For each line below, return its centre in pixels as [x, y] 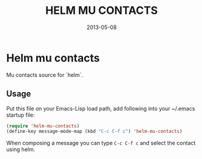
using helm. [21, 149]
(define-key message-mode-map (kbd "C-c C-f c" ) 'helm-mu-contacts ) [94, 131]
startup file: [21, 115]
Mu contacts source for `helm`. [45, 75]
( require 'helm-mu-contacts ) [43, 126]
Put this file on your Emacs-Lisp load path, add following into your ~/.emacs [101, 108]
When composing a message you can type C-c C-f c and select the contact [101, 143]
